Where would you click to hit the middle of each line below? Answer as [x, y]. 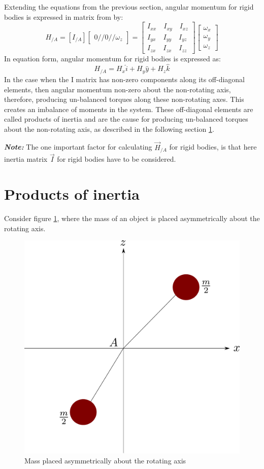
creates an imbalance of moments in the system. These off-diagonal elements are [129, 109]
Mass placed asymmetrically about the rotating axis [105, 460]
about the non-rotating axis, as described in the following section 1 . [109, 129]
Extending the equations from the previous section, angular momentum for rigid [129, 7]
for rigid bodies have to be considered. [117, 159]
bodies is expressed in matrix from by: [64, 16]
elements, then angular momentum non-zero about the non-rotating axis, [118, 89]
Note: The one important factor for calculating [78, 147]
